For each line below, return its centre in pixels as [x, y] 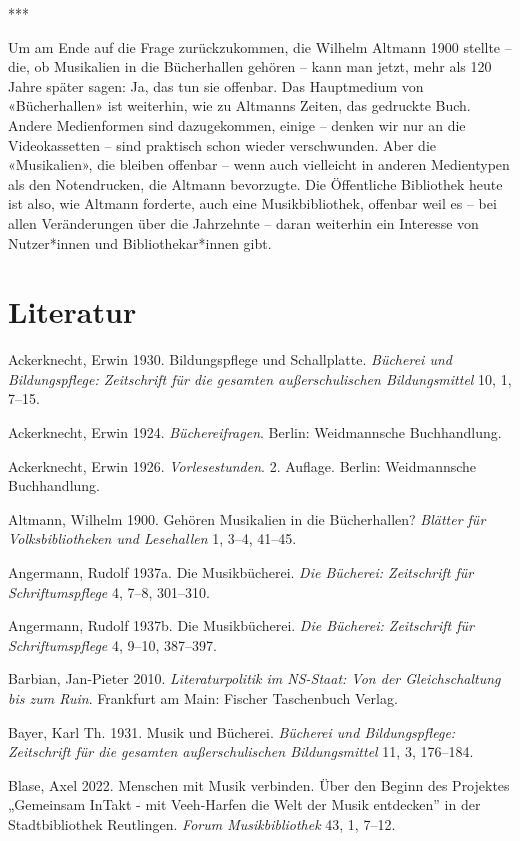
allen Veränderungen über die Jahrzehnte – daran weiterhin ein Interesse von [243, 222]
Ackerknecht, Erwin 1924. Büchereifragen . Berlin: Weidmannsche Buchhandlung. [255, 432]
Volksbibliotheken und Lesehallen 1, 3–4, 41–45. [152, 538]
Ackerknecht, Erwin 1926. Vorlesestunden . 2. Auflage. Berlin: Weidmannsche [242, 465]
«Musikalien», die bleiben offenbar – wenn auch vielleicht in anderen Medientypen [259, 164]
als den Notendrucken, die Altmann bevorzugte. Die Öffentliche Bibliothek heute [255, 183]
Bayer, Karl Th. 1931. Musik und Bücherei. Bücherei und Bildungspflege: [232, 731]
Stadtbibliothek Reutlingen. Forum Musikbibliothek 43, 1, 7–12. [202, 823]
